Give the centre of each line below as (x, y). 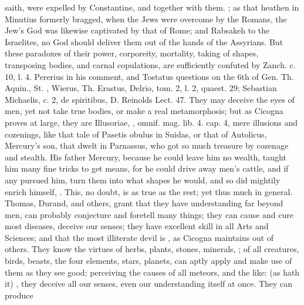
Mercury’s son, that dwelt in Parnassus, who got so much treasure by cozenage (147, 145)
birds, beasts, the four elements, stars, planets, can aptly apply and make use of (148, 261)
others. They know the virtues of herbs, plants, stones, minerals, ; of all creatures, (152, 249)
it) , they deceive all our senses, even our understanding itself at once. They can (149, 284)
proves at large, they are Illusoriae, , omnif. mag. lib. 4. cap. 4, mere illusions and (151, 122)
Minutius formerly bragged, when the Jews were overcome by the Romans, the (146, 19)
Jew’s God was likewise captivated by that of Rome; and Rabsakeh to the (137, 30)
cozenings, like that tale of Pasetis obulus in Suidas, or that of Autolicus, (136, 134)
